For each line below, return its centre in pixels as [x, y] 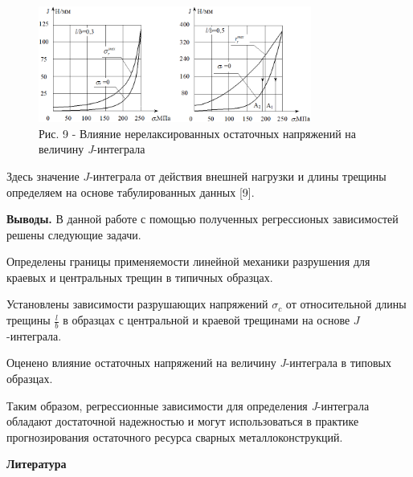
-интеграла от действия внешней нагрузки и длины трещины [238, 175]
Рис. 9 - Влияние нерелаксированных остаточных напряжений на [197, 133]
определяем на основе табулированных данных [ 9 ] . [131, 192]
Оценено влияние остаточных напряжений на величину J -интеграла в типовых [199, 363]
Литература [37, 464]
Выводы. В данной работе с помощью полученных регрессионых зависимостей [202, 219]
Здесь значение [43, 175]
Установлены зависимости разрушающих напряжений [137, 304]
